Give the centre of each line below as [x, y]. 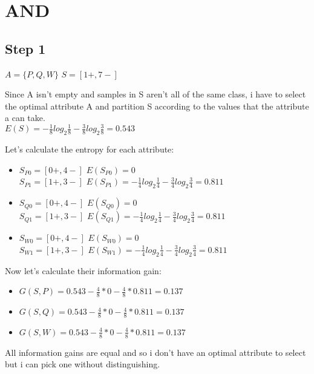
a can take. [25, 118]
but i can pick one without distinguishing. [83, 364]
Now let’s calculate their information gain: [83, 270]
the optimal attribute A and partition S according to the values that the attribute [157, 106]
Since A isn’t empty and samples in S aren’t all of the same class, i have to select [155, 94]
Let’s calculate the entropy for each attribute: [90, 149]
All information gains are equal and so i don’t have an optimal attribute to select [155, 352]
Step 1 [25, 48]
